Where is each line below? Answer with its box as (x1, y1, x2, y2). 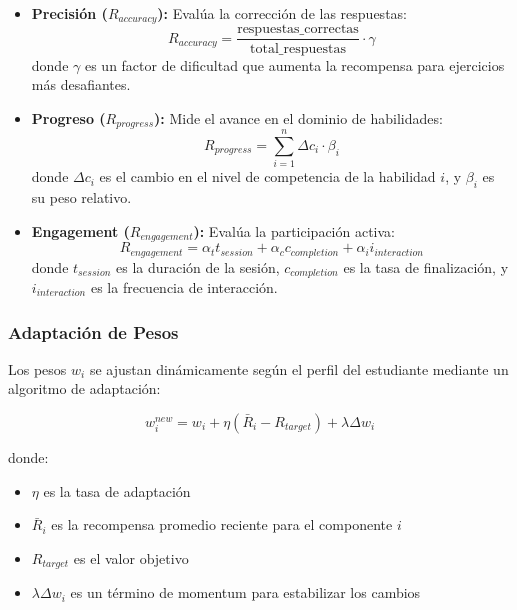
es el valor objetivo (73, 547, 189, 568)
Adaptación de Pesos (8, 319, 179, 344)
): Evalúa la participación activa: (193, 220, 395, 241)
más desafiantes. (31, 74, 131, 95)
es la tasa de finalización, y (343, 256, 509, 277)
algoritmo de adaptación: (8, 378, 161, 399)
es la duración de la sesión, (115, 256, 280, 277)
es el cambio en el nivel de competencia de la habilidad (99, 166, 436, 187)
